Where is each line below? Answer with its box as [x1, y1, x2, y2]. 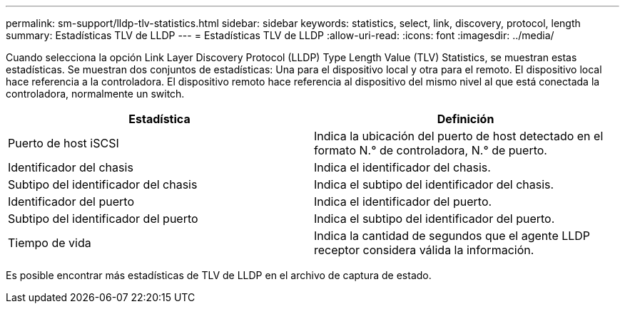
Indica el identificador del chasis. [314, 160, 491, 174]
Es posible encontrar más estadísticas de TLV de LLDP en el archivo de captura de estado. [6, 269, 432, 281]
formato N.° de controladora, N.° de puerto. [314, 143, 547, 157]
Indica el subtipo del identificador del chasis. [314, 177, 554, 192]
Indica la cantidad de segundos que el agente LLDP [314, 229, 591, 243]
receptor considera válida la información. [314, 243, 534, 257]
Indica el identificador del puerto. [314, 194, 492, 209]
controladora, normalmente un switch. [6, 88, 185, 100]
